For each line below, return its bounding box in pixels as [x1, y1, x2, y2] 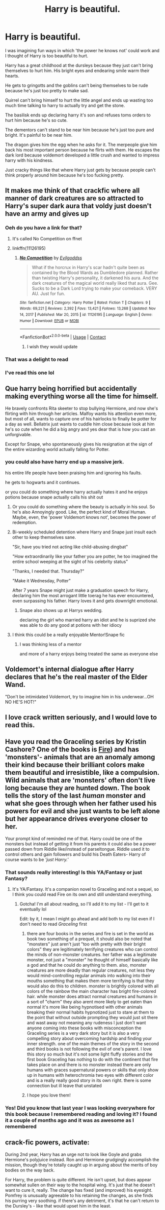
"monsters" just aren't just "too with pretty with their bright [27, 941, 146, 947]
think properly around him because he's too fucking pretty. [5, 172, 124, 178]
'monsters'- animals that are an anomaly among [5, 753, 156, 761]
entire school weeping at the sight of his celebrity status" [12, 559, 128, 565]
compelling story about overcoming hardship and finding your [27, 1035, 152, 1042]
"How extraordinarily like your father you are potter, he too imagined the [12, 553, 158, 559]
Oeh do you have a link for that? [5, 225, 82, 231]
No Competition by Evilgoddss [19, 255, 82, 261]
